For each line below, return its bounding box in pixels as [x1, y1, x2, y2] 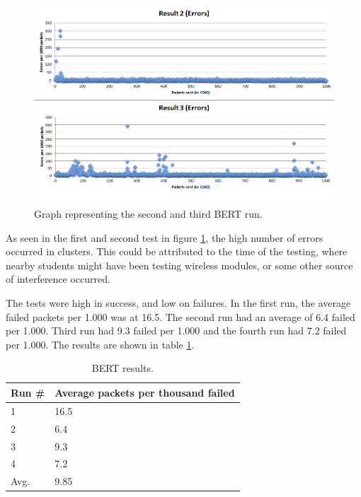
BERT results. [91, 361, 154, 375]
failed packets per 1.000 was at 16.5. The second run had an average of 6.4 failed [6, 309, 355, 324]
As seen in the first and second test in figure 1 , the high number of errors [6, 230, 323, 245]
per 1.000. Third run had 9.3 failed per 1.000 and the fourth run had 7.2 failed [6, 323, 347, 338]
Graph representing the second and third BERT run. [34, 206, 263, 221]
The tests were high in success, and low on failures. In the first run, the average [6, 296, 351, 310]
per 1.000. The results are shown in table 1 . [6, 337, 195, 351]
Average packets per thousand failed [55, 385, 235, 399]
